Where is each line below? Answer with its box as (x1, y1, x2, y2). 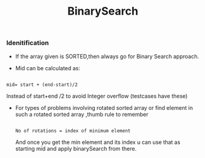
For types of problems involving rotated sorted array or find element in (15, 104, 193, 111)
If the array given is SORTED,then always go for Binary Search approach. (15, 52, 199, 60)
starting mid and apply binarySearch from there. (15, 145, 136, 152)
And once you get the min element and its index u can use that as (15, 138, 181, 146)
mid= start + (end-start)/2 (6, 81, 78, 88)
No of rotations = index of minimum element (15, 127, 131, 134)
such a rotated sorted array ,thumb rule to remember (15, 110, 149, 118)
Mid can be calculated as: (15, 64, 81, 71)
